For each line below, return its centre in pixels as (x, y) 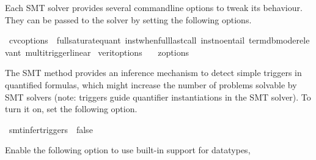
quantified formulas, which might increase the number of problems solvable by (151, 84)
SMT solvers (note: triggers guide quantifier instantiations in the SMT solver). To (158, 97)
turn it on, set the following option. (71, 109)
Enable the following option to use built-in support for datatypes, (128, 150)
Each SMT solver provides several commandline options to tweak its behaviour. (154, 7)
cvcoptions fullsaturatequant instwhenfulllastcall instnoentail (127, 40)
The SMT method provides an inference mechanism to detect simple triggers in (153, 73)
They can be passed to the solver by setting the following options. (128, 19)
